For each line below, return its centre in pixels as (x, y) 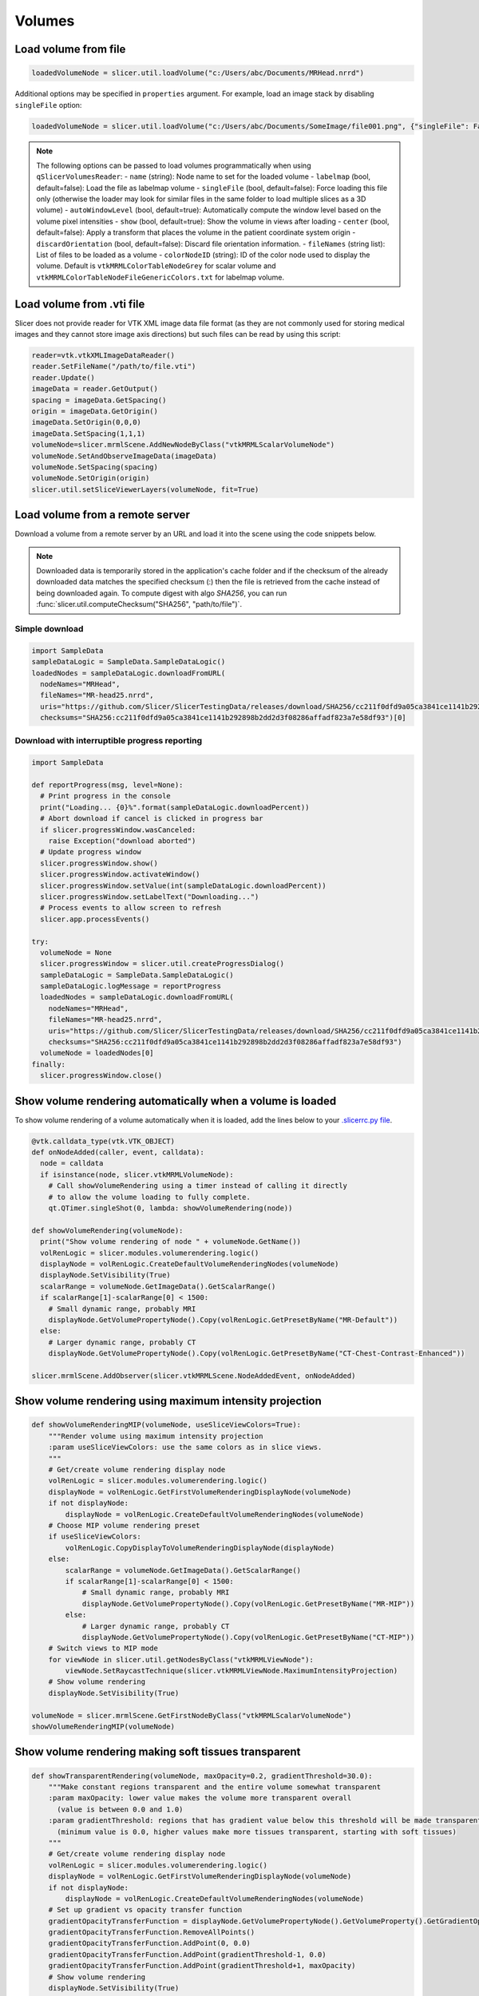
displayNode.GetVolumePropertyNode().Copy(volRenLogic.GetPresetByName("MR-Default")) (223, 1320)
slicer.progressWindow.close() (101, 1075)
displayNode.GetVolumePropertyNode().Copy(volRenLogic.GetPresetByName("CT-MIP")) (248, 1637)
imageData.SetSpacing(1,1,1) (89, 434)
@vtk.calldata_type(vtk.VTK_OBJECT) (103, 1141)
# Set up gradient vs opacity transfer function (145, 1910)
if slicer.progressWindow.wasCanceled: (118, 830)
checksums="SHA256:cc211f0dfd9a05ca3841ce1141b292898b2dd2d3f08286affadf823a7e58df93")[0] (223, 718)
